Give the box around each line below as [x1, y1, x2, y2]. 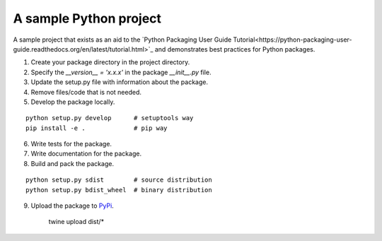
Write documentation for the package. [30, 149, 141, 158]
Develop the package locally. [30, 98, 115, 106]
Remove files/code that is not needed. [30, 88, 141, 96]
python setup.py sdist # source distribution [25, 176, 212, 184]
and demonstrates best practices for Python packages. [154, 45, 316, 53]
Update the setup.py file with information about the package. [30, 78, 209, 86]
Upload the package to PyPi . [30, 201, 115, 210]
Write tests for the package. [30, 140, 112, 148]
